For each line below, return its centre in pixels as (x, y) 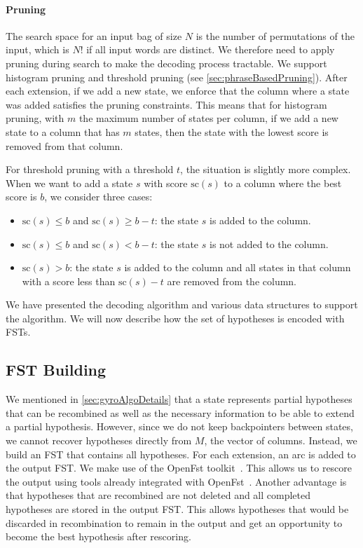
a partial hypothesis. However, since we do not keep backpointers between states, (179, 426)
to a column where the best (283, 183)
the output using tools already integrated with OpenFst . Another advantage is (176, 481)
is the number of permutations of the (275, 35)
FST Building (56, 370)
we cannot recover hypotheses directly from (99, 440)
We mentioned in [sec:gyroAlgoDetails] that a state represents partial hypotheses (179, 399)
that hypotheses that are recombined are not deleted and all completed (158, 495)
